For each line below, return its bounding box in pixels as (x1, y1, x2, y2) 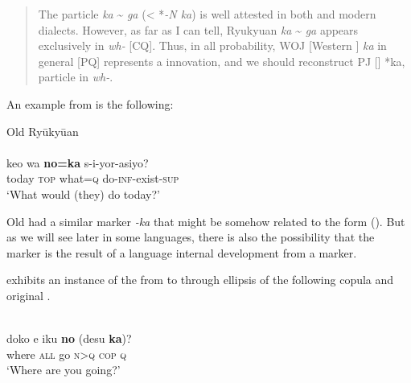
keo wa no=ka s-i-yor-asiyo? (6, 154, 149, 171)
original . (6, 286, 51, 303)
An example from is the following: (6, 95, 174, 112)
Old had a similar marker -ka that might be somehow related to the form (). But (6, 212, 405, 229)
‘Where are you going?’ (6, 361, 121, 378)
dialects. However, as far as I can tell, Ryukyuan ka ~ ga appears (38, 21, 359, 38)
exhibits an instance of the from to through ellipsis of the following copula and (6, 271, 394, 288)
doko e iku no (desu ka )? (6, 330, 132, 347)
